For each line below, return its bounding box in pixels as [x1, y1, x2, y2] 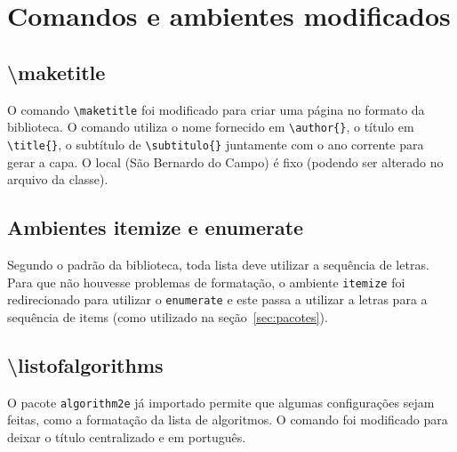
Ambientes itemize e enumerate [7, 214, 304, 241]
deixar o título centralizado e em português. [7, 427, 246, 446]
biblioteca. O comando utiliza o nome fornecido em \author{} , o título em [7, 117, 414, 136]
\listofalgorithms [7, 351, 164, 378]
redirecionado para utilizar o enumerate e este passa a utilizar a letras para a [7, 290, 428, 309]
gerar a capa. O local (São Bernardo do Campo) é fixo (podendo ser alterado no [7, 152, 444, 171]
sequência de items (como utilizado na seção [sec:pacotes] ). [7, 307, 328, 326]
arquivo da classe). [7, 170, 108, 189]
